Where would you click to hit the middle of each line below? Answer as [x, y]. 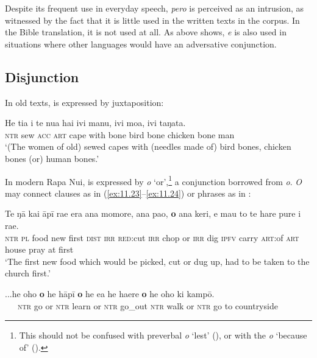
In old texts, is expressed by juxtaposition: [84, 102]
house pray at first [39, 249]
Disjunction [42, 76]
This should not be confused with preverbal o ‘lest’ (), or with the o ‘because [163, 335]
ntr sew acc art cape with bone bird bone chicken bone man [120, 134]
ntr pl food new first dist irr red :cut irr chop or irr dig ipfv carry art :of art [152, 237]
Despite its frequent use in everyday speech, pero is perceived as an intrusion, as [155, 8]
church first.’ [28, 273]
